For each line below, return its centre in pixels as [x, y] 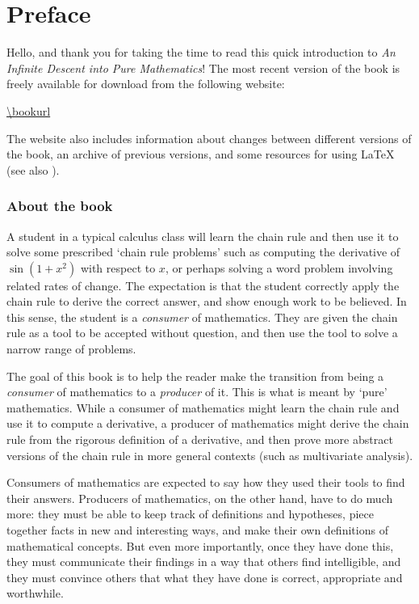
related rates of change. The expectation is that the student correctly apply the [203, 285]
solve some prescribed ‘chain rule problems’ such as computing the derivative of [203, 252]
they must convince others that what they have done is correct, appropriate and [205, 577]
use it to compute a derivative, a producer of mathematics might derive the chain [208, 423]
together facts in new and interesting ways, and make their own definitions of [197, 530]
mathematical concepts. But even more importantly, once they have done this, [200, 545]
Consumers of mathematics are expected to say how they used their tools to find [206, 482]
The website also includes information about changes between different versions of [209, 138]
